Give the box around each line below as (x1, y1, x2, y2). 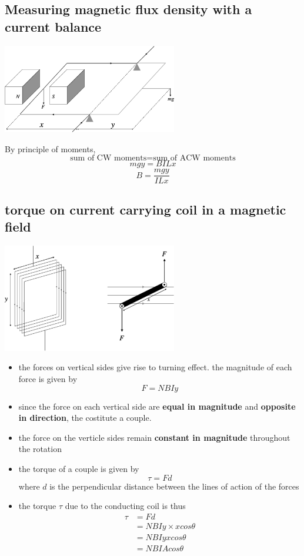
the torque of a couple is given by (18, 462, 139, 474)
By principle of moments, (5, 142, 96, 155)
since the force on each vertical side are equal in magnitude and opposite (18, 400, 296, 412)
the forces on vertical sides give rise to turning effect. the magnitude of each (18, 361, 292, 373)
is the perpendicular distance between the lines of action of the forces (49, 480, 299, 492)
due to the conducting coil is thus (65, 500, 186, 512)
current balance (5, 17, 102, 35)
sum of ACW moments (153, 154, 236, 163)
